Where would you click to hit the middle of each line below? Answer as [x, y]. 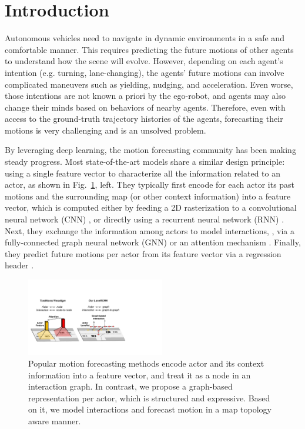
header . [19, 265]
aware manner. [55, 421]
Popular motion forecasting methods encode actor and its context [146, 363]
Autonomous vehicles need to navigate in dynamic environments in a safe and [145, 38]
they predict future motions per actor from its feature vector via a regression [143, 253]
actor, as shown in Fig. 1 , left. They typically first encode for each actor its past [150, 184]
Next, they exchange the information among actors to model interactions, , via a [150, 230]
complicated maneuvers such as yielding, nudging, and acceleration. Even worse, [149, 84]
